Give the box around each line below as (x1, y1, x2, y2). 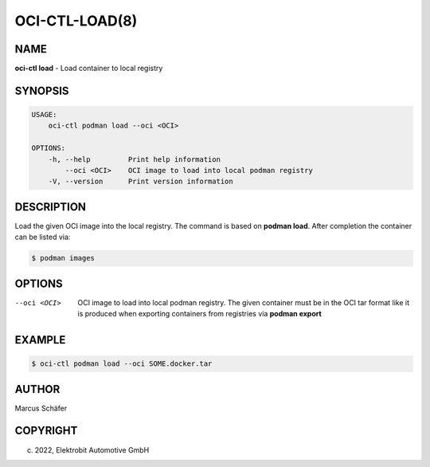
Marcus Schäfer (14, 403, 68, 413)
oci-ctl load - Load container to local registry (14, 64, 163, 73)
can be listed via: (14, 232, 71, 242)
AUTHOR (14, 383, 61, 396)
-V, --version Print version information (48, 177, 234, 186)
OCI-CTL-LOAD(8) (14, 12, 138, 29)
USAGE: (31, 110, 57, 120)
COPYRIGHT (14, 424, 78, 438)
